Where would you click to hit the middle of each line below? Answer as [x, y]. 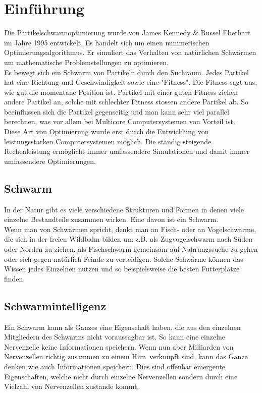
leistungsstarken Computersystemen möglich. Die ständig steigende [108, 141]
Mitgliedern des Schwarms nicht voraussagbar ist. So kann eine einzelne [115, 337]
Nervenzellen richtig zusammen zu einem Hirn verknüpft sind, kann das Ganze [126, 356]
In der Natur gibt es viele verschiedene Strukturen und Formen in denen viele [124, 209]
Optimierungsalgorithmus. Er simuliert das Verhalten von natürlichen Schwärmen [130, 52]
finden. [15, 278]
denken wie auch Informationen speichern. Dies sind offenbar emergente [115, 366]
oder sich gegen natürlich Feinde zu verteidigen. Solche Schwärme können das [124, 259]
